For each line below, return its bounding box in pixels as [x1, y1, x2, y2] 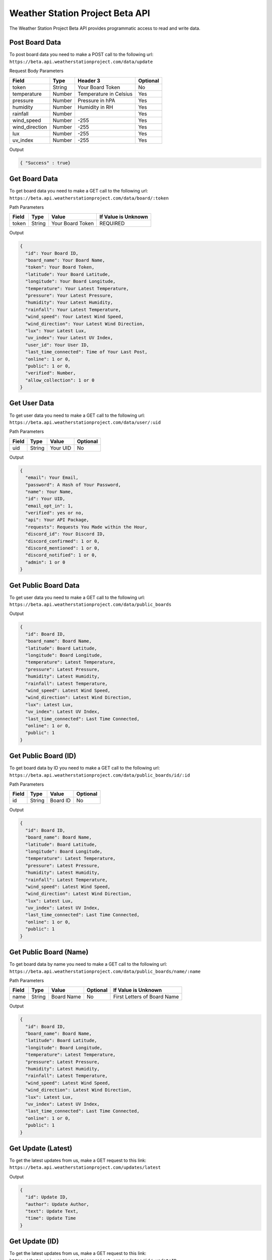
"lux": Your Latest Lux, [25, 328, 87, 334]
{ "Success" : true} [20, 160, 71, 166]
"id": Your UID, [25, 496, 65, 501]
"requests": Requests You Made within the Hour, [25, 524, 148, 530]
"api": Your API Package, [25, 517, 89, 523]
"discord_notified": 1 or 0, [25, 552, 98, 558]
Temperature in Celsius [77, 90, 133, 97]
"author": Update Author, [25, 1201, 89, 1207]
